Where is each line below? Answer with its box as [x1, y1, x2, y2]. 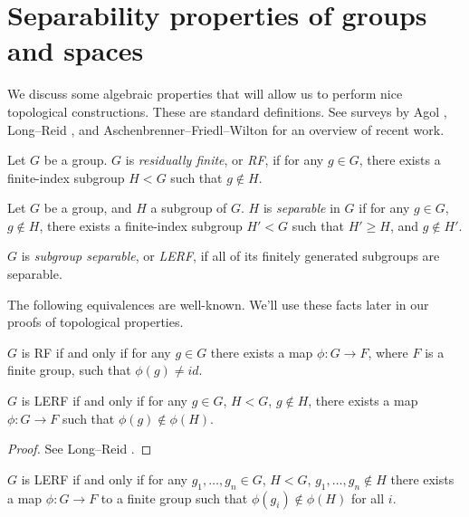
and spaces [7, 32, 144, 69]
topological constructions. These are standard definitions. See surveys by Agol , [7, 101, 447, 120]
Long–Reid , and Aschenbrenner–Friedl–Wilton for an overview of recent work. [7, 120, 445, 139]
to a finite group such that [100, 488, 248, 507]
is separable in [263, 198, 340, 217]
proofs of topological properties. [7, 312, 184, 331]
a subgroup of [150, 198, 227, 217]
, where [368, 342, 408, 361]
